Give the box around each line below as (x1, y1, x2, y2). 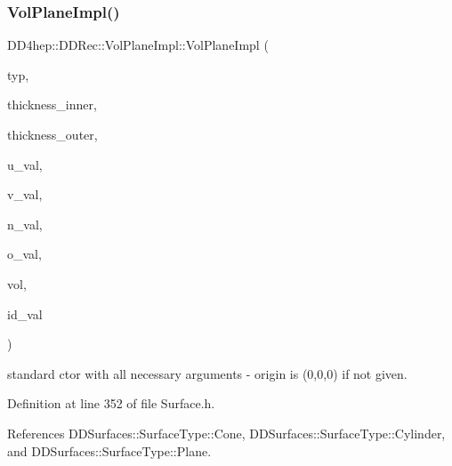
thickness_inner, (7, 95, 97, 114)
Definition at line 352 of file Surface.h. (7, 394, 215, 413)
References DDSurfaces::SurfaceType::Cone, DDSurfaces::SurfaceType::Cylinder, (7, 423, 446, 442)
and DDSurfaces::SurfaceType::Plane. (7, 441, 212, 460)
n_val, (7, 214, 43, 233)
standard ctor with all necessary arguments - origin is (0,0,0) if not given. (7, 364, 408, 382)
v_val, (7, 185, 43, 204)
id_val (7, 304, 43, 323)
